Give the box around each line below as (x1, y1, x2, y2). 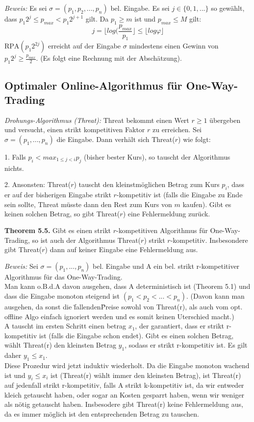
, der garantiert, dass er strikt (135, 321, 225, 331)
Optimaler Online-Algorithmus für (4, 77, 182, 93)
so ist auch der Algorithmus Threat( (32, 234, 141, 245)
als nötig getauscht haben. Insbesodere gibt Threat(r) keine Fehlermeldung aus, (4, 399, 243, 409)
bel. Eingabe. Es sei (110, 3, 170, 13)
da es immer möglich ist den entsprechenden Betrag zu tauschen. (4, 409, 199, 419)
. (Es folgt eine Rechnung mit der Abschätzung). (36, 53, 182, 63)
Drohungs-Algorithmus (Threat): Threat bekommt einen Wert (4, 115, 189, 125)
